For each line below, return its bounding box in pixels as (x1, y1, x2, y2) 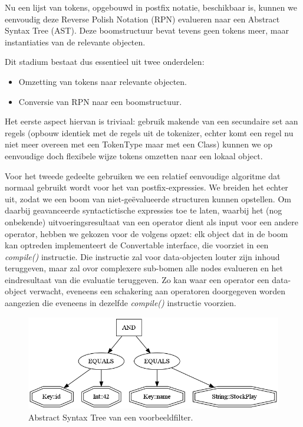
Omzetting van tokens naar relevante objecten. (18, 75, 187, 87)
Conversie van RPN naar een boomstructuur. (18, 95, 182, 107)
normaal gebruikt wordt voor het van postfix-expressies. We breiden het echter (5, 181, 288, 193)
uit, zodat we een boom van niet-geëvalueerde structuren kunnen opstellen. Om (5, 192, 291, 205)
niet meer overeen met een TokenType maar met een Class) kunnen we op (5, 138, 273, 150)
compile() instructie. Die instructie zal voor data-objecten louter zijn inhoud (5, 250, 280, 262)
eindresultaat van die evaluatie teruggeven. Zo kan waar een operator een (5, 273, 269, 285)
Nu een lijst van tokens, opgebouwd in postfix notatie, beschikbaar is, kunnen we (5, 1, 297, 13)
